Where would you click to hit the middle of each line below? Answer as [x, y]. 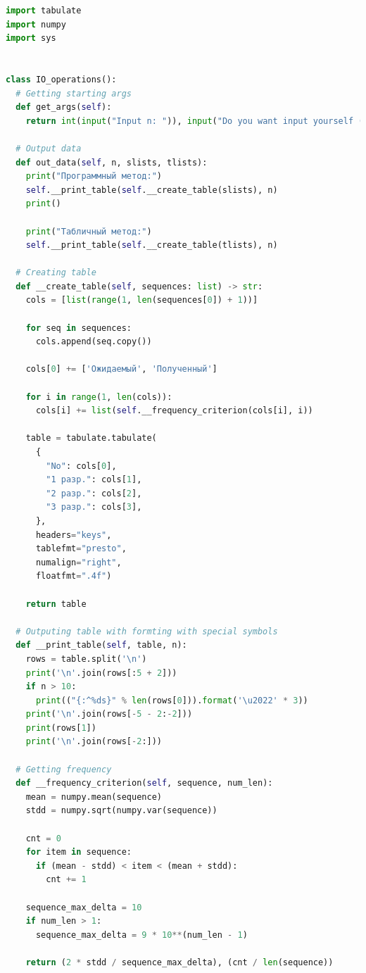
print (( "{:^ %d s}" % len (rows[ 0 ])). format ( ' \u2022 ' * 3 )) [172, 700]
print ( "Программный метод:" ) [94, 176]
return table [56, 604]
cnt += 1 [66, 880]
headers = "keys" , [74, 535]
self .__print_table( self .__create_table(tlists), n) [152, 245]
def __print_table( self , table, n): [101, 645]
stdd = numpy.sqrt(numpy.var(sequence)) [121, 811]
